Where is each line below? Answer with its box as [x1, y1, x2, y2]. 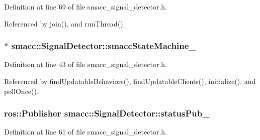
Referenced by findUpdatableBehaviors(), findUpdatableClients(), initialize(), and [4, 76, 256, 86]
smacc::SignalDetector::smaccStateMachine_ [11, 39, 196, 52]
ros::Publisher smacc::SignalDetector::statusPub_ [4, 107, 210, 119]
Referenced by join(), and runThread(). [4, 18, 125, 28]
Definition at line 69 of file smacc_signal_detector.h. [4, 1, 167, 11]
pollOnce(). [4, 85, 39, 96]
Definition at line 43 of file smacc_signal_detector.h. [4, 59, 167, 69]
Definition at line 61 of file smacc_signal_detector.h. [4, 126, 167, 137]
